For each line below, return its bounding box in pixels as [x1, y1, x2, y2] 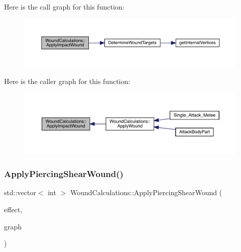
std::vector [4, 187, 36, 198]
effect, [4, 204, 23, 214]
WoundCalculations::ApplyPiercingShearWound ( [70, 187, 222, 198]
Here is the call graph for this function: [4, 2, 125, 12]
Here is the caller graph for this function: [4, 75, 131, 86]
